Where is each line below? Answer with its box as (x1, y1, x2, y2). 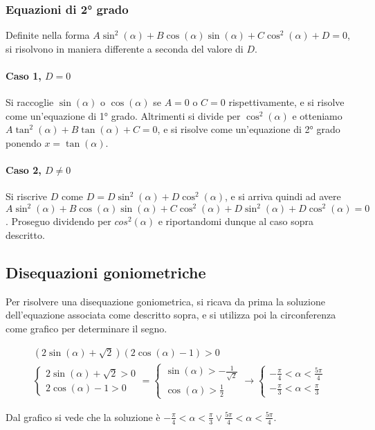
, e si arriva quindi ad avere (224, 189, 341, 204)
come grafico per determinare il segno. (6, 321, 167, 336)
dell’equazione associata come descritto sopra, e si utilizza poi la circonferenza (6, 307, 336, 322)
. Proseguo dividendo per (6, 214, 111, 229)
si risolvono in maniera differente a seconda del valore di (6, 41, 244, 55)
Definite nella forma (6, 28, 90, 42)
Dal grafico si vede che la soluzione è (6, 409, 161, 424)
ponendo (6, 135, 42, 150)
